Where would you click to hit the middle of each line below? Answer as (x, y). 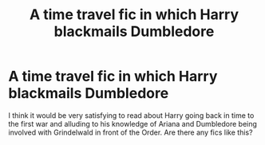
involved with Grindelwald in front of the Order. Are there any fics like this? (131, 132)
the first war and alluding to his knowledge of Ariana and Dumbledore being (133, 123)
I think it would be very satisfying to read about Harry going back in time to (131, 115)
